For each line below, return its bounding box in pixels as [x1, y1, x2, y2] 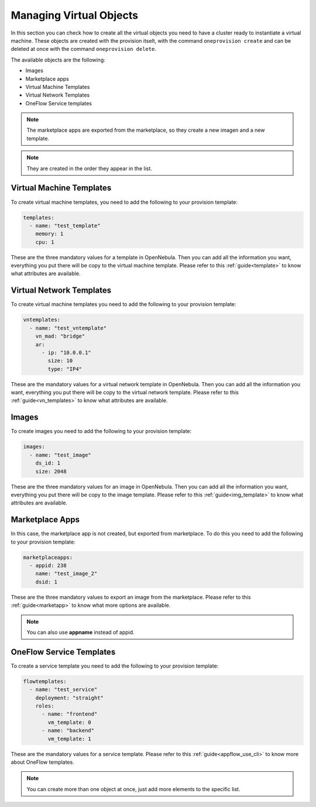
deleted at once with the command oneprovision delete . [11, 46, 156, 53]
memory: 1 [35, 231, 64, 237]
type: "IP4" [47, 366, 82, 372]
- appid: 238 [29, 562, 67, 569]
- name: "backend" [42, 727, 95, 734]
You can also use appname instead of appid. [26, 629, 135, 636]
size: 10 [47, 358, 73, 364]
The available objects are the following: [11, 56, 105, 63]
